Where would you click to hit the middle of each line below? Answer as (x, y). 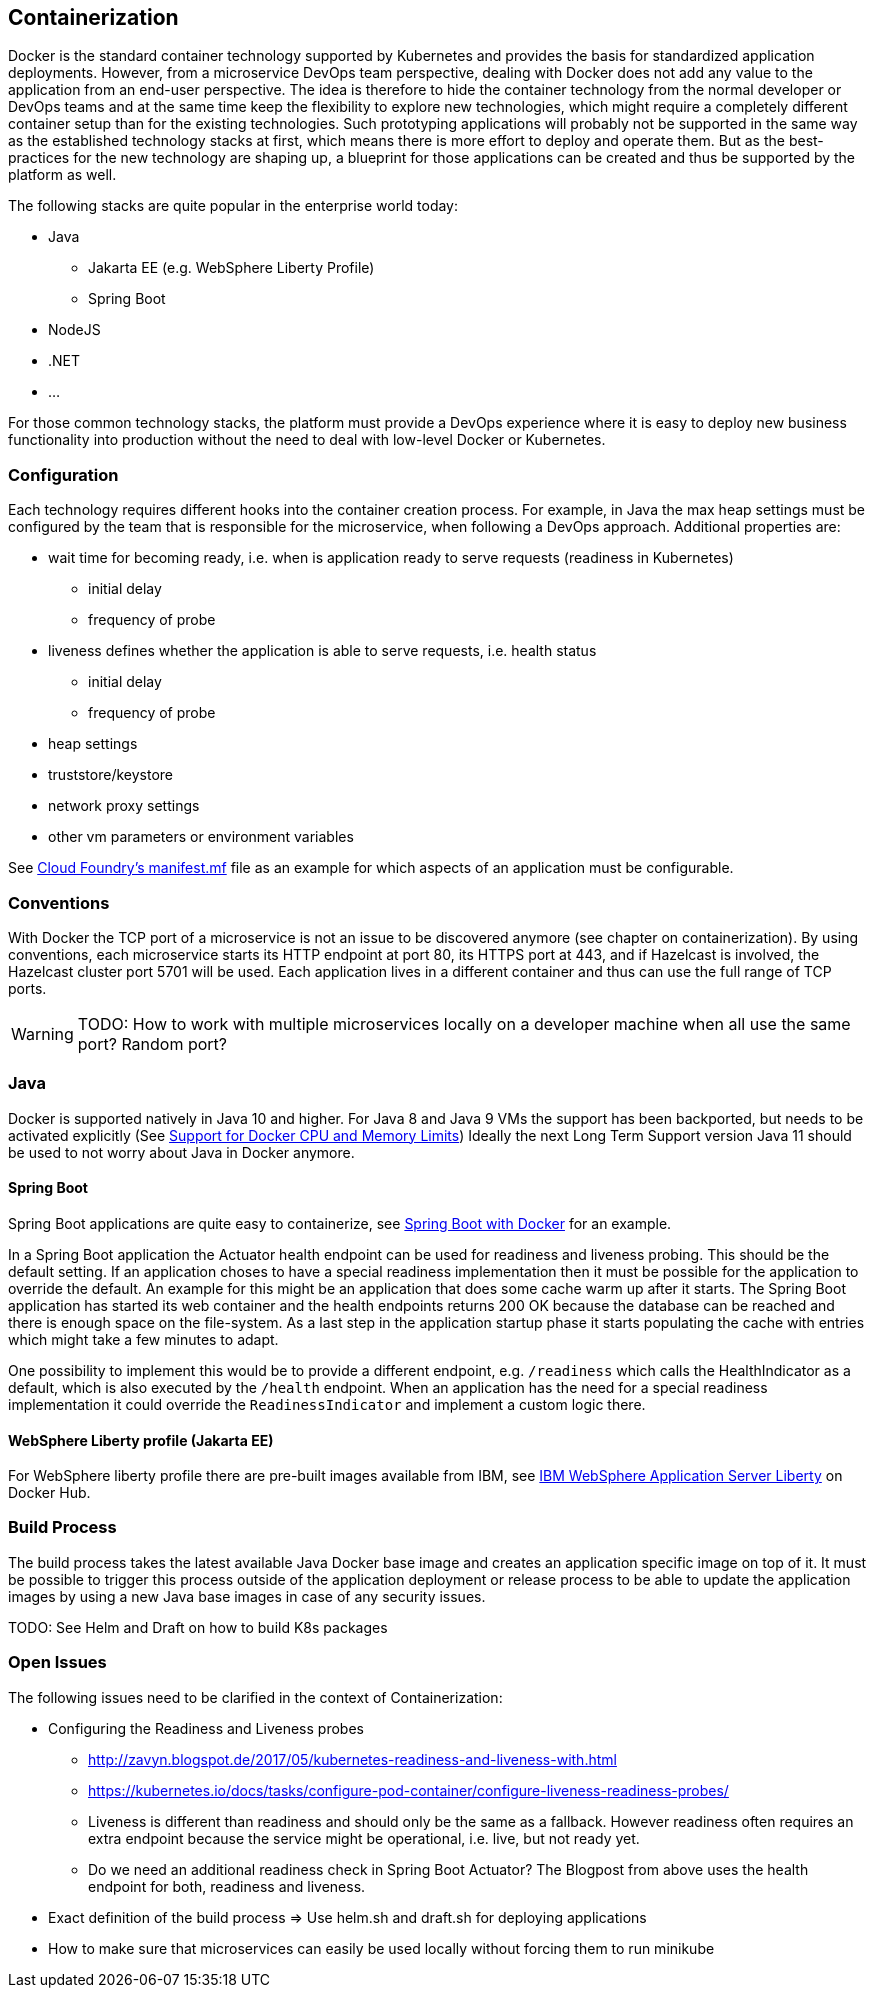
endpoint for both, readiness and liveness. (227, 1886)
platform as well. (62, 175)
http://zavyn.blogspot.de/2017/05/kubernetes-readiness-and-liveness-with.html (352, 1759)
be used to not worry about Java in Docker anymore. (181, 1152)
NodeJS (74, 330)
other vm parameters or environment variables (201, 837)
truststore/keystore (110, 775)
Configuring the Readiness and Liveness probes (206, 1728)
